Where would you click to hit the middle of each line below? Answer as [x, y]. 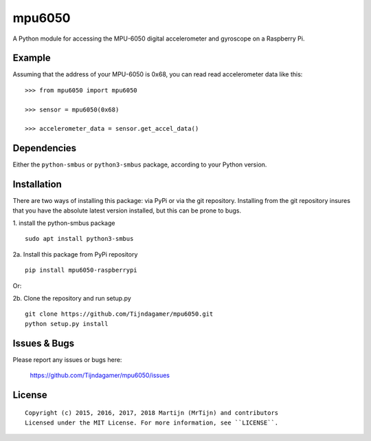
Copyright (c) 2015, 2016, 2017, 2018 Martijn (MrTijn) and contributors [152, 413]
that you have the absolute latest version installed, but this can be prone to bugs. [127, 211]
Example [32, 58]
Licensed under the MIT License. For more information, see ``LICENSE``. [152, 422]
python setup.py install [67, 324]
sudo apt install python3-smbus [79, 239]
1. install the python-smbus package [64, 223]
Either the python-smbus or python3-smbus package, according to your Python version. [140, 164]
